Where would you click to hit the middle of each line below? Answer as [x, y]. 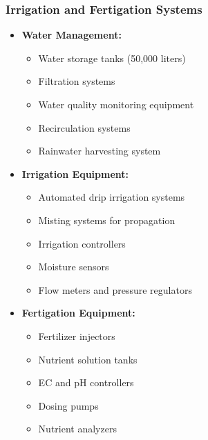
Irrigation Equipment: [75, 173]
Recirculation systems [84, 127]
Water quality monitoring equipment [116, 104]
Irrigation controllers [82, 243]
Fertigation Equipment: [78, 313]
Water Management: [72, 35]
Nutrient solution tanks [88, 359]
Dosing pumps [68, 405]
